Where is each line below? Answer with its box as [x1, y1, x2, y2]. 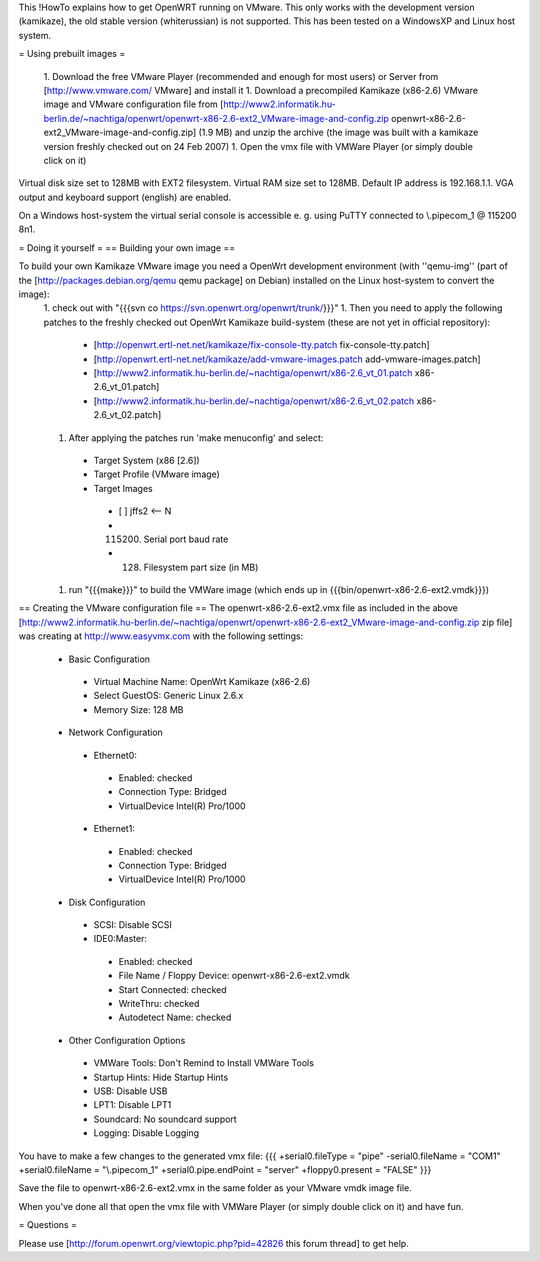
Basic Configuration [68, 653, 150, 665]
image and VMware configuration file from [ [43, 98, 224, 110]
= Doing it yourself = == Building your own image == [18, 241, 236, 254]
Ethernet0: [93, 749, 137, 761]
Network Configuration [68, 726, 164, 739]
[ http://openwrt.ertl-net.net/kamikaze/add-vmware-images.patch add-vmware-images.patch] [93, 353, 481, 365]
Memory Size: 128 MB [93, 703, 184, 715]
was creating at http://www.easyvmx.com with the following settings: [18, 630, 304, 642]
